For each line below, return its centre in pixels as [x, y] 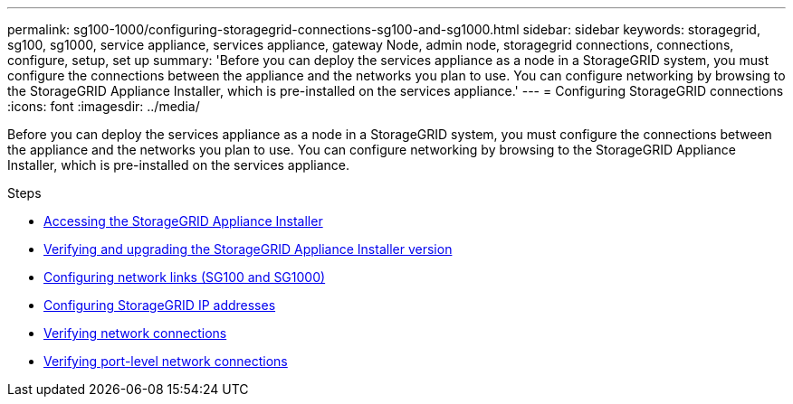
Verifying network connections [135, 333]
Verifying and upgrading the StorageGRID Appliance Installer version [248, 249]
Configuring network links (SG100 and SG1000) [185, 277]
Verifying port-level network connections [166, 361]
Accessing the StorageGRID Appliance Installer [183, 221]
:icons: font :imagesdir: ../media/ [104, 106]
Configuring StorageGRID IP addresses [160, 305]
